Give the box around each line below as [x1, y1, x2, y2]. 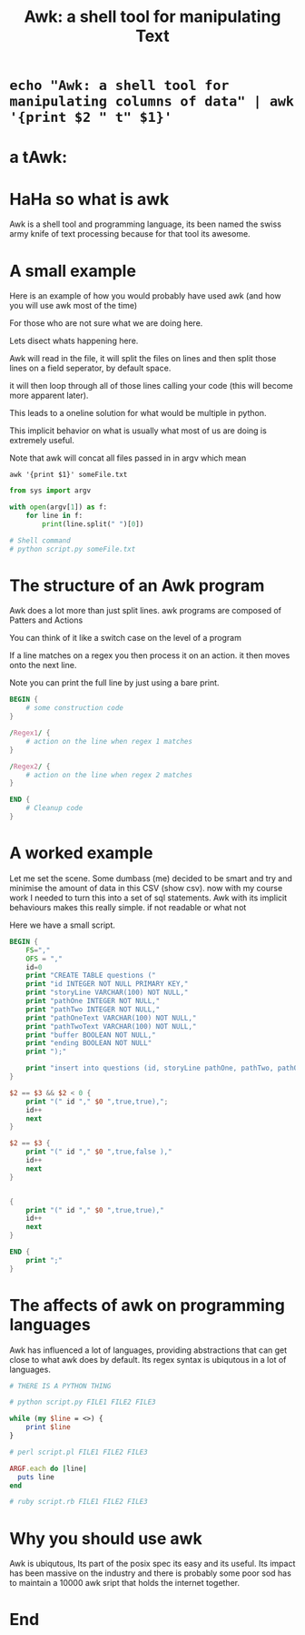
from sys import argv [9, 486, 92, 495]
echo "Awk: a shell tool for [9, 77, 230, 95]
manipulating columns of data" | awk [9, 93, 295, 110]
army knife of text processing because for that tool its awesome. [9, 228, 251, 239]
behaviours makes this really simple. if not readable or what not [9, 901, 247, 912]
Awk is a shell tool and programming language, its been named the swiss [9, 218, 281, 229]
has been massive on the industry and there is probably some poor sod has [9, 1568, 292, 1579]
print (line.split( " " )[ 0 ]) [42, 519, 144, 529]
